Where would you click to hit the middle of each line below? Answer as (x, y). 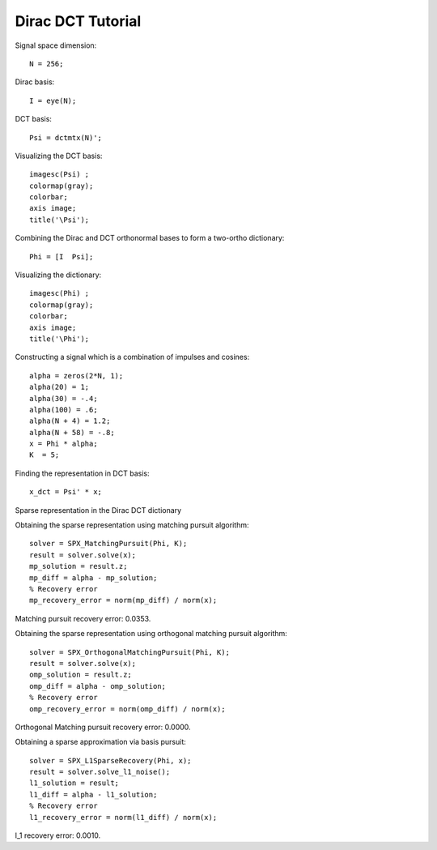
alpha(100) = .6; (64, 410)
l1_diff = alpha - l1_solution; (93, 794)
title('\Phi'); (59, 339)
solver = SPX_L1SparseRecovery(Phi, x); (110, 760)
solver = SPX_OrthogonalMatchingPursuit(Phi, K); (130, 652)
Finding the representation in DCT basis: (82, 473)
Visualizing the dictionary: (58, 275)
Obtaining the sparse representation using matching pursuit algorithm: (132, 525)
